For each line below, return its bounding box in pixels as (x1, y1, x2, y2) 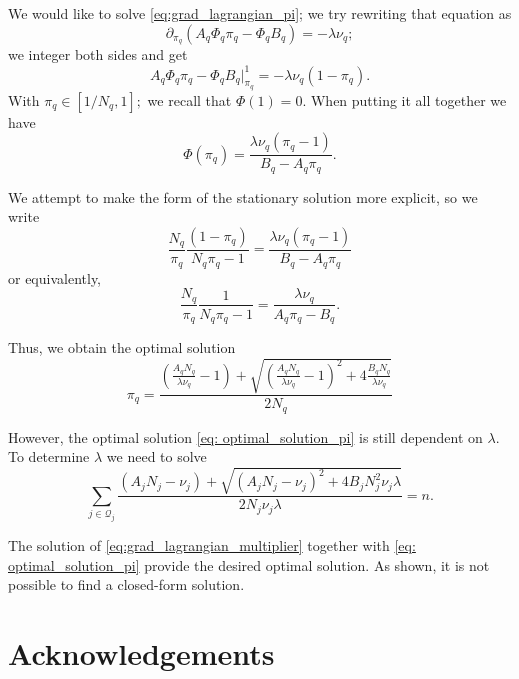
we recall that (147, 89, 232, 110)
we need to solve (106, 446, 207, 467)
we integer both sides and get (8, 44, 188, 65)
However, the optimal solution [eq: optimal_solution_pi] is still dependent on (8, 426, 483, 447)
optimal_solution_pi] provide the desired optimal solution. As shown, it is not (8, 554, 490, 575)
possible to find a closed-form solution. (8, 574, 245, 595)
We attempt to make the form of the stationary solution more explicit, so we (8, 186, 478, 207)
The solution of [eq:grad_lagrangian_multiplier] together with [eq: (8, 535, 416, 556)
